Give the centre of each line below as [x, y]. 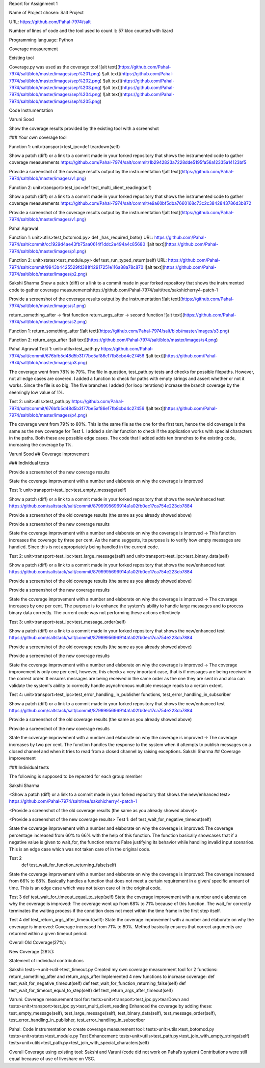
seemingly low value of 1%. [37, 392]
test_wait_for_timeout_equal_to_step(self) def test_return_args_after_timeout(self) [91, 990]
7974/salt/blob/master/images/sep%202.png [54, 81]
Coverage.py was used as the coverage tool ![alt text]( [64, 67]
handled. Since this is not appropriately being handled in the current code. [84, 547]
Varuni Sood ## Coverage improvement [49, 454]
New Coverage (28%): [32, 951]
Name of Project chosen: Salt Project [46, 13]
